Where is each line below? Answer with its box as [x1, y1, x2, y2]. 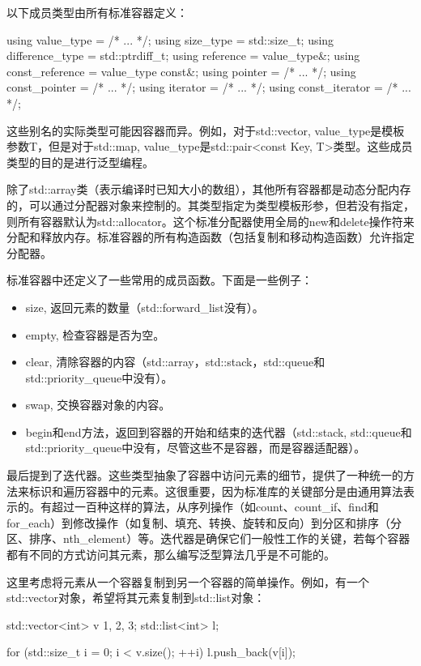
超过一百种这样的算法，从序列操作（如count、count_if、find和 [51, 498, 379, 515]
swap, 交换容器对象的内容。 [25, 396, 171, 413]
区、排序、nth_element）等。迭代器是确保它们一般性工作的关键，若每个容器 [6, 530, 410, 547]
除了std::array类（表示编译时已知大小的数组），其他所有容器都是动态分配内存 [6, 181, 411, 198]
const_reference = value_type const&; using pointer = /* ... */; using [6, 62, 356, 79]
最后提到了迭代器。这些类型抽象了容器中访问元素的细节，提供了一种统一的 [6, 467, 403, 484]
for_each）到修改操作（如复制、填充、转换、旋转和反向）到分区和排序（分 [6, 514, 402, 531]
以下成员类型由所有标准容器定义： [6, 4, 188, 20]
